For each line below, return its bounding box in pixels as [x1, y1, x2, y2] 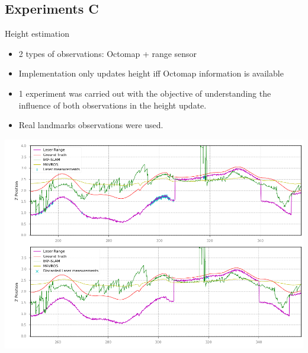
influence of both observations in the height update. [18, 98, 207, 111]
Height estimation [5, 27, 69, 40]
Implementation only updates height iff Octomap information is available [18, 67, 284, 79]
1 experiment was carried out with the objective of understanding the [18, 87, 271, 99]
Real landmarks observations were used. [18, 119, 163, 131]
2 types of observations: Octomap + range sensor [18, 47, 197, 59]
